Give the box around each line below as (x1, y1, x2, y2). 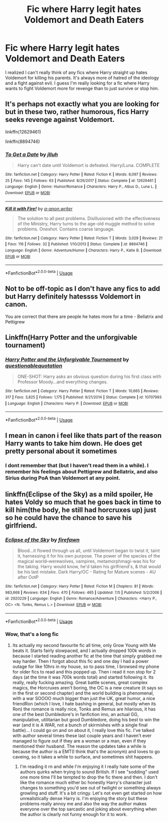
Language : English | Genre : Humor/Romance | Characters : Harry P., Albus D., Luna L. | (5, 184, 157, 189)
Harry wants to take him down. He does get (5, 439, 142, 448)
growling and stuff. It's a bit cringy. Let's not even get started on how (19, 790, 162, 796)
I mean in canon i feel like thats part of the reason (5, 431, 162, 440)
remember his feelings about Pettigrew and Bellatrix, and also (5, 468, 158, 475)
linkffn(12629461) (5, 128, 41, 134)
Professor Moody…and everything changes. (17, 379, 108, 385)
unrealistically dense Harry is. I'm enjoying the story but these (19, 795, 148, 801)
